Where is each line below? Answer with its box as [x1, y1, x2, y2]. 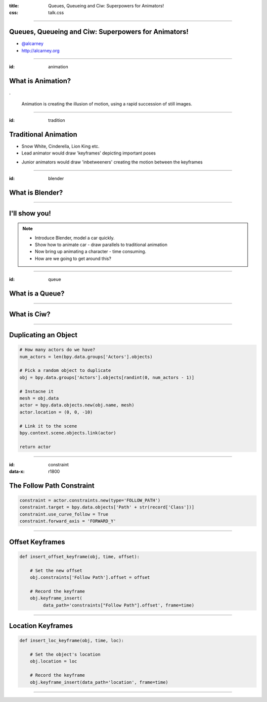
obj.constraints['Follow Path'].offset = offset [30, 575, 150, 580]
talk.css [48, 10, 64, 16]
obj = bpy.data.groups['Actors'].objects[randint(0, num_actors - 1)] [19, 374, 195, 380]
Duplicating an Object [9, 331, 78, 339]
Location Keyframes [9, 622, 73, 630]
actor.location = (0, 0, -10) [19, 409, 93, 415]
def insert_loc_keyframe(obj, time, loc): [19, 638, 124, 644]
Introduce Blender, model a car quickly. [35, 235, 115, 241]
